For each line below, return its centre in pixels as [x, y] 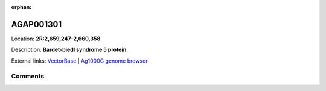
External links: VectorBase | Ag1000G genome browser [79, 61]
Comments [28, 77]
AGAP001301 [37, 24]
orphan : [21, 7]
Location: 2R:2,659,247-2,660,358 [56, 39]
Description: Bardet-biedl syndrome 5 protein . [69, 50]
